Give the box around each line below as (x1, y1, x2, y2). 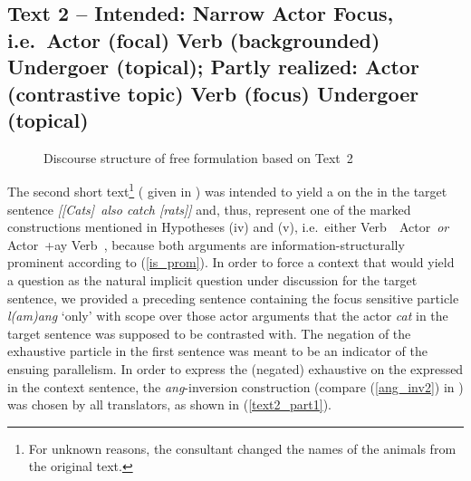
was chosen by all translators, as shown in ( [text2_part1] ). (7, 395, 332, 414)
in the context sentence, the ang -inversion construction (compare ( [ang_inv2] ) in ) (7, 377, 464, 396)
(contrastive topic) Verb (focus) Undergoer (7, 79, 419, 107)
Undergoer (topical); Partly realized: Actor (7, 53, 419, 81)
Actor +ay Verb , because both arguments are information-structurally (7, 235, 405, 254)
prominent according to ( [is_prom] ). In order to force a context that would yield (7, 253, 455, 272)
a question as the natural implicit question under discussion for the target (7, 270, 418, 289)
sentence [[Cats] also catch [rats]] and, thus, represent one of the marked (7, 199, 411, 218)
